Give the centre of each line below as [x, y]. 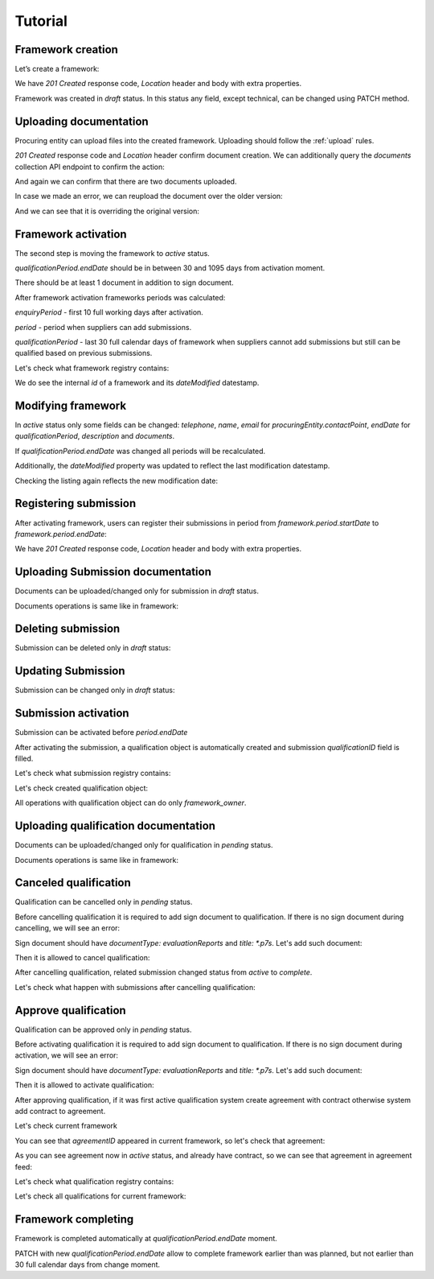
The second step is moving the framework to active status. [113, 253]
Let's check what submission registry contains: [93, 774]
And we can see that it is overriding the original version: [107, 211]
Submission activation [72, 714]
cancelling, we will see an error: [68, 928]
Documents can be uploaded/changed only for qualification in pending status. [144, 845]
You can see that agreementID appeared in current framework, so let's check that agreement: [170, 1141]
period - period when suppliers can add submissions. [103, 327]
